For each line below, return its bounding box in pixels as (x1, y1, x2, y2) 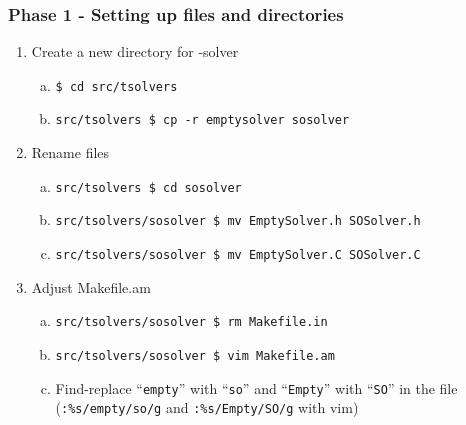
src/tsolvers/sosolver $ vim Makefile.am (55, 348, 335, 363)
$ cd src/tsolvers (55, 79, 178, 94)
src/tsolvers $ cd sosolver (55, 180, 242, 195)
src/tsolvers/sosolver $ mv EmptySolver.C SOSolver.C (55, 248, 421, 263)
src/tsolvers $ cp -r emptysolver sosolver (55, 113, 350, 128)
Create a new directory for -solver (31, 41, 239, 62)
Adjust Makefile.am (31, 276, 151, 297)
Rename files (31, 142, 110, 163)
